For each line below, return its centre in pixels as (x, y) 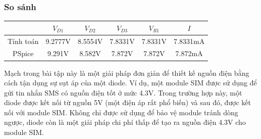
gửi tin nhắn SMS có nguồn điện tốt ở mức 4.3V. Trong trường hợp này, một (123, 92)
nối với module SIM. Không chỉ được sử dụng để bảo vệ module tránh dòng (121, 112)
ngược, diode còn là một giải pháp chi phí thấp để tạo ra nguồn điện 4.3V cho (125, 122)
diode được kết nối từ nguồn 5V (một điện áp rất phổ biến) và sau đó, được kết (127, 102)
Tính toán (23, 41)
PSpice (23, 53)
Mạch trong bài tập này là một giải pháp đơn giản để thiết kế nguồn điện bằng (127, 73)
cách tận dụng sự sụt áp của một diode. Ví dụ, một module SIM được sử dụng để (130, 83)
